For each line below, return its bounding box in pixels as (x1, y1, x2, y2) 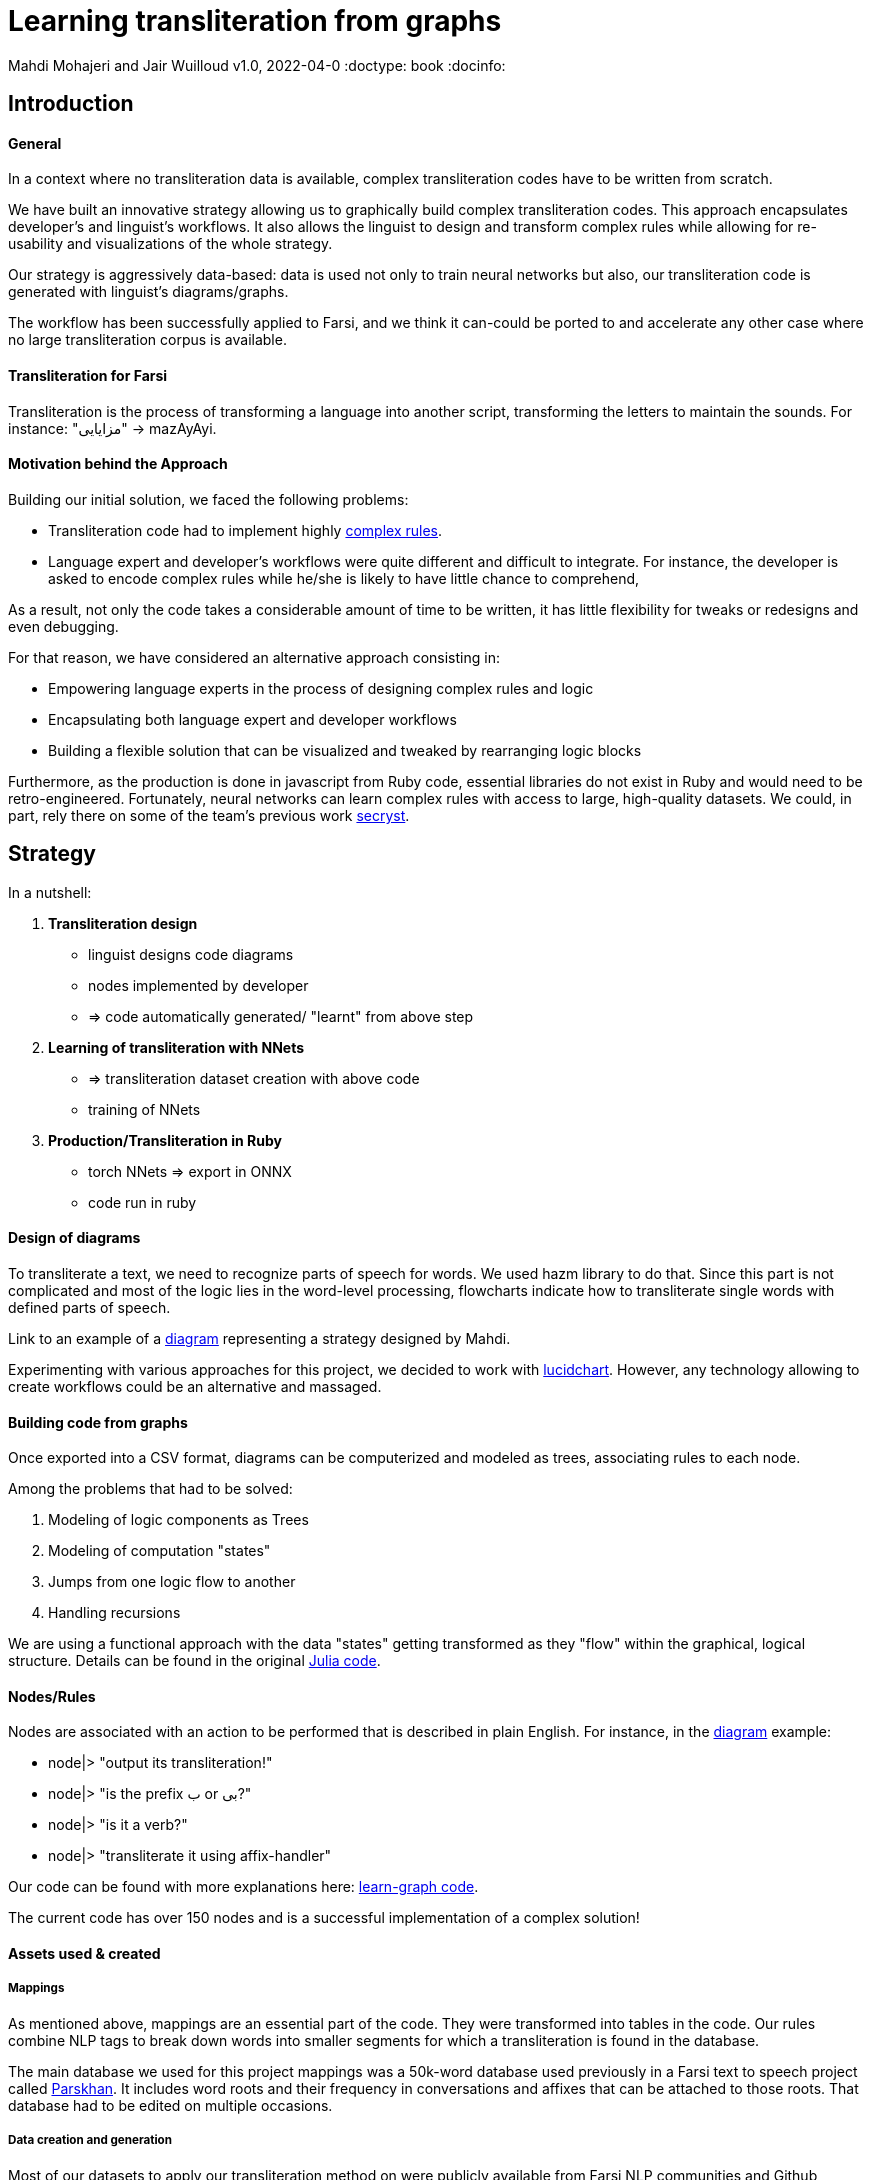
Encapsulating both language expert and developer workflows (48, 710, 457, 728)
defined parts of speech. (8, 1298, 171, 1316)
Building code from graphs (8, 1413, 188, 1431)
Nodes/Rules (8, 1687, 96, 1705)
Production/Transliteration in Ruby (48, 1131, 283, 1149)
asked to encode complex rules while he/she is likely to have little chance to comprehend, (48, 569, 640, 587)
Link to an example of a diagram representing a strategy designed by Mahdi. (8, 1329, 511, 1347)
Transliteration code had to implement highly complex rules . (48, 521, 443, 539)
